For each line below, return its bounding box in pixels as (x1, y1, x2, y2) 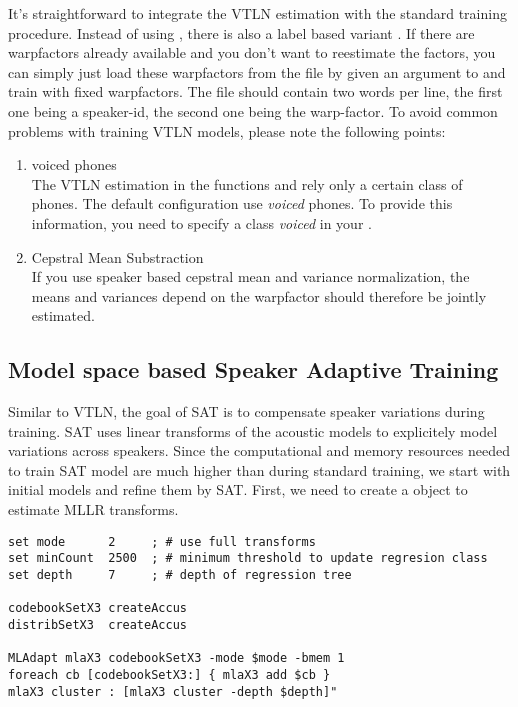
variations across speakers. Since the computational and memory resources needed (8, 440, 511, 461)
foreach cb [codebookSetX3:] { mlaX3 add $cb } (8, 667, 331, 682)
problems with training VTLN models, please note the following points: (8, 120, 446, 141)
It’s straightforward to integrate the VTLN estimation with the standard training (8, 3, 507, 23)
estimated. (31, 305, 95, 326)
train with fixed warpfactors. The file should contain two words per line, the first (8, 81, 503, 102)
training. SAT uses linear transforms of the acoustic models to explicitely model (8, 420, 498, 441)
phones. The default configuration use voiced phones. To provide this (31, 193, 453, 214)
